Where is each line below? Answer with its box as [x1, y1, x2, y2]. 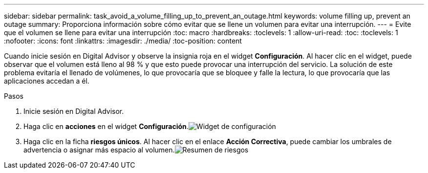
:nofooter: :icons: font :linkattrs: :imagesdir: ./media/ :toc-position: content [4, 37, 242, 45]
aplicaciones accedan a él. [4, 77, 89, 85]
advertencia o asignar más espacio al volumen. [23, 146, 175, 154]
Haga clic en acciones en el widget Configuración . [23, 122, 189, 130]
